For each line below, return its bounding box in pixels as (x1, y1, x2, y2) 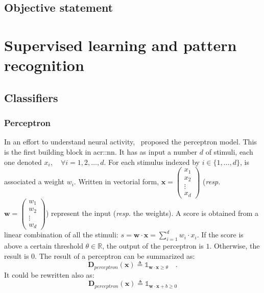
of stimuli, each (205, 146, 253, 157)
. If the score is (197, 229, 244, 240)
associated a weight (4, 176, 64, 187)
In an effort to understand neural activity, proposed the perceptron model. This (4, 136, 257, 147)
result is (4, 250, 29, 261)
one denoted (4, 156, 42, 167)
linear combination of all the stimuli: (4, 229, 118, 240)
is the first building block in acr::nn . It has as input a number (4, 146, 198, 157)
